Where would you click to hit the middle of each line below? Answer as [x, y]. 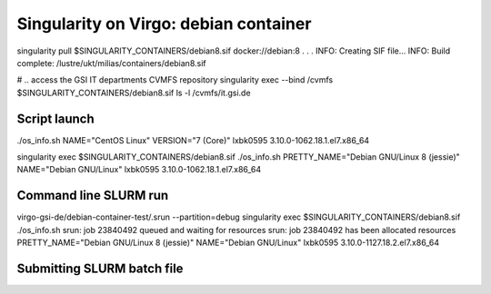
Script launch [55, 118]
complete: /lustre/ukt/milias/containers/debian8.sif [111, 63]
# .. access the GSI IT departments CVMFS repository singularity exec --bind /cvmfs [175, 80]
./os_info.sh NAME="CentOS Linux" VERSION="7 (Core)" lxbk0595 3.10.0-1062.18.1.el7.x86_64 [193, 140]
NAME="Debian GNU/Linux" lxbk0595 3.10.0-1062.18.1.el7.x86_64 [139, 170]
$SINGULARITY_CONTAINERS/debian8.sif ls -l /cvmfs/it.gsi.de [134, 93]
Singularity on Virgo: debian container [164, 24]
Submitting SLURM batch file [100, 268]
